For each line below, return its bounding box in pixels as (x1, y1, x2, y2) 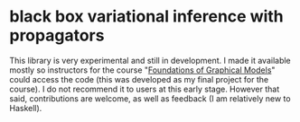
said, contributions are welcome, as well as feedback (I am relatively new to (9, 92, 291, 104)
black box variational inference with (9, 6, 285, 27)
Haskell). (9, 102, 42, 113)
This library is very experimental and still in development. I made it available (9, 55, 291, 65)
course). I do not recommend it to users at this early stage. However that (9, 83, 280, 94)
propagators (9, 25, 105, 46)
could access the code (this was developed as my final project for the (9, 74, 269, 84)
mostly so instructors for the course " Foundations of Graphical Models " (9, 65, 276, 75)
